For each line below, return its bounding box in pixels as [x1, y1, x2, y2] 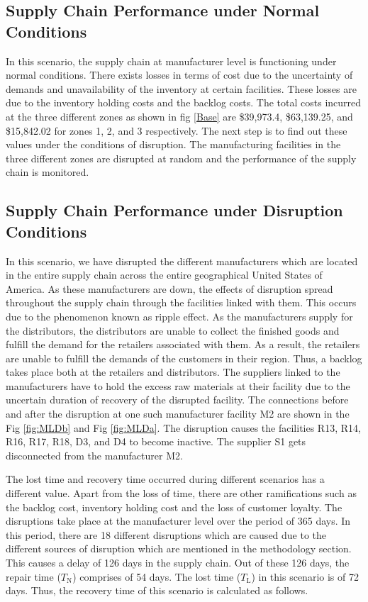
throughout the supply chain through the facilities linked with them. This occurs [6, 295, 357, 310]
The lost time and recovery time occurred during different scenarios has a [6, 472, 325, 486]
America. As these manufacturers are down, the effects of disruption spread [6, 281, 333, 296]
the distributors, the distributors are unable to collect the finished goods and [6, 323, 340, 338]
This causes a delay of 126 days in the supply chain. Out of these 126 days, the [6, 555, 350, 569]
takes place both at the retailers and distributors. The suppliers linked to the [6, 364, 340, 379]
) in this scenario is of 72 [251, 569, 359, 584]
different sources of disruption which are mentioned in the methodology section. [6, 541, 352, 556]
